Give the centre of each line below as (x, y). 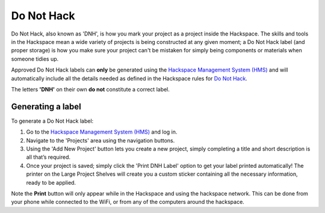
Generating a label (46, 106)
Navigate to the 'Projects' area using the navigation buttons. (101, 140)
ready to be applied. (51, 182)
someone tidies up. (35, 59)
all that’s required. (48, 157)
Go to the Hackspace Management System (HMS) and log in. (102, 132)
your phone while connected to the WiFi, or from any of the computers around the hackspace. (128, 202)
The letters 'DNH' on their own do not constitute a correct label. (90, 89)
